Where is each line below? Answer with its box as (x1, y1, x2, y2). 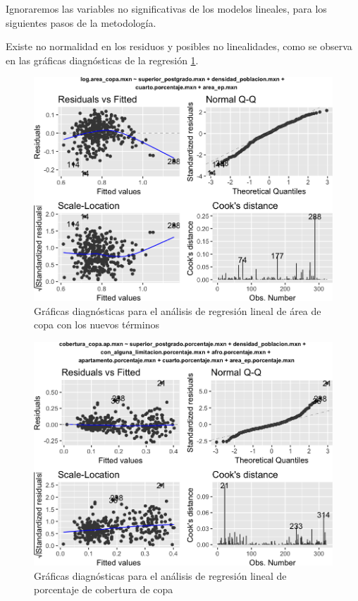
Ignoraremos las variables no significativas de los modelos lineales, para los (6, 1, 327, 16)
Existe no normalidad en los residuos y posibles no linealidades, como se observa (6, 39, 352, 54)
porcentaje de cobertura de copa (34, 582, 173, 597)
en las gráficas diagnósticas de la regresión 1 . (6, 52, 199, 67)
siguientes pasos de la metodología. (6, 15, 156, 30)
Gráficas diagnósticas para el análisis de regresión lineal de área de (34, 303, 321, 318)
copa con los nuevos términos (34, 317, 159, 332)
